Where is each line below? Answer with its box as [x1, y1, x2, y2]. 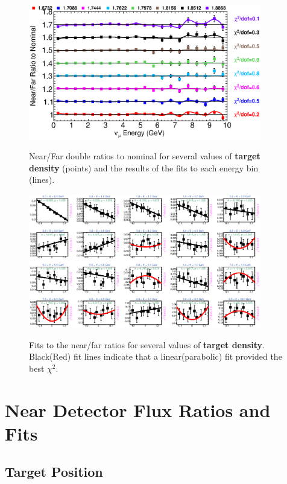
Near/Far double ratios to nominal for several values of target [29, 150, 260, 162]
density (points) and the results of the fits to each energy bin [29, 161, 259, 174]
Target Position [5, 462, 103, 481]
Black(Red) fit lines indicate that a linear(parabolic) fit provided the [29, 350, 282, 363]
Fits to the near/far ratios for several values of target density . [29, 338, 265, 351]
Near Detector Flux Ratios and [5, 397, 271, 422]
